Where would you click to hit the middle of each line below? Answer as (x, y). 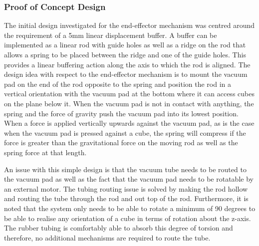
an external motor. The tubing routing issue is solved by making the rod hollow (126, 188)
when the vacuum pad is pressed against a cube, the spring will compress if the (125, 132)
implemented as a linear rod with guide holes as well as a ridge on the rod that (125, 45)
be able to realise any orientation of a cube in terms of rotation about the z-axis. (128, 218)
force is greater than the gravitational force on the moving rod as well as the (121, 142)
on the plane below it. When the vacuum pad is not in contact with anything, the (129, 103)
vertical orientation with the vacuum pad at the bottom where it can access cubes (129, 94)
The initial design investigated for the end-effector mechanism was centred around (129, 25)
